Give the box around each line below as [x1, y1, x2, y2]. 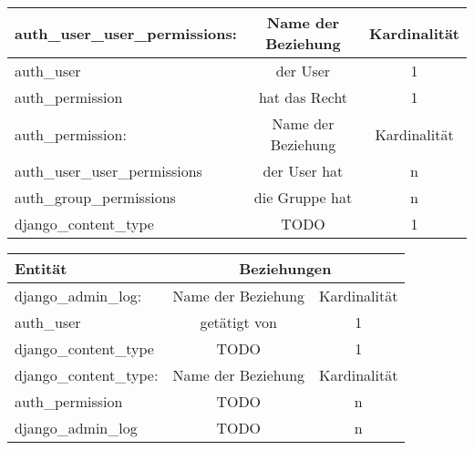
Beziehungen [239, 258, 332, 279]
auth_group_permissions [15, 187, 176, 208]
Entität [15, 258, 67, 279]
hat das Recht [258, 87, 348, 107]
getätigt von [200, 312, 277, 332]
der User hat [263, 160, 344, 181]
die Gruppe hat [253, 187, 353, 208]
